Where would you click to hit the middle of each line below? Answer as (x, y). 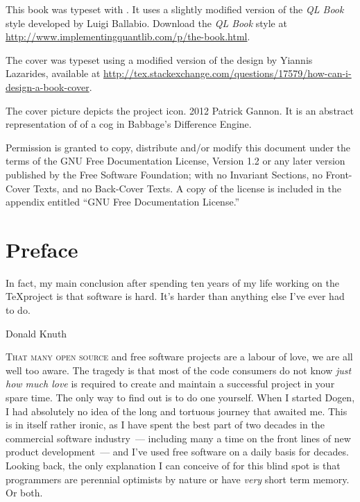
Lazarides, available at (53, 73)
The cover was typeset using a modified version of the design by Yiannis (159, 59)
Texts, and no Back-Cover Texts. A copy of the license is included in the (187, 188)
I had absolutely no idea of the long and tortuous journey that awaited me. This (177, 411)
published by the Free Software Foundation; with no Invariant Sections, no (164, 174)
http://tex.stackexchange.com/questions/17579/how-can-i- (228, 73)
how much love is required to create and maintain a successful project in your (170, 384)
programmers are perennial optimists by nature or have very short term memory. (178, 479)
